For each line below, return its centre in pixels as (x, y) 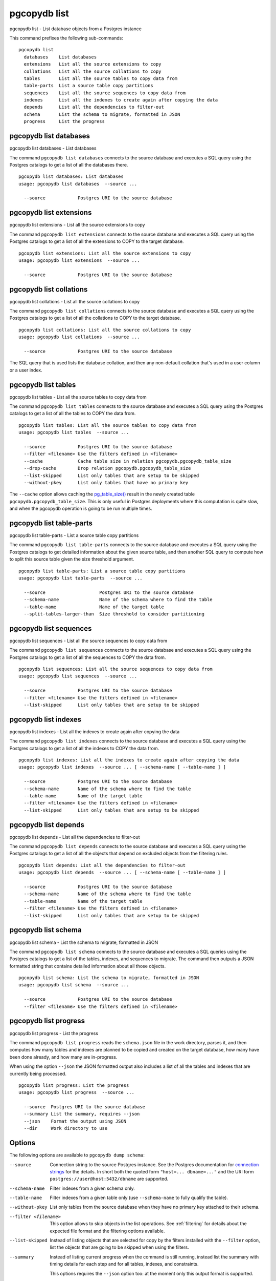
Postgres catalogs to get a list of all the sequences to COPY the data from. (88, 657)
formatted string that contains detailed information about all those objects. (88, 966)
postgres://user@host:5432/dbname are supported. (109, 1179)
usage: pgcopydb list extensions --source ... (79, 260)
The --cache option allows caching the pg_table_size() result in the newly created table (102, 494)
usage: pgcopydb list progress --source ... (77, 1092)
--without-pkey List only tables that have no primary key (106, 482)
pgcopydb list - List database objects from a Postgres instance (75, 29)
